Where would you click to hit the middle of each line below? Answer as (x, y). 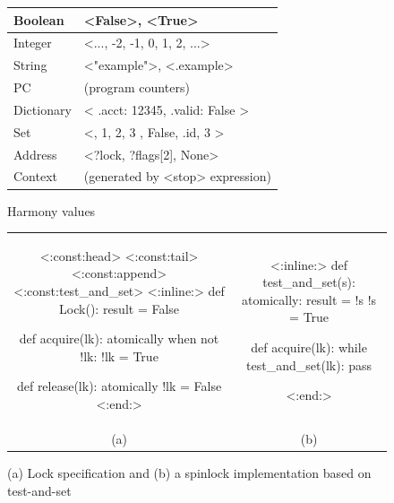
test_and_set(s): (309, 282)
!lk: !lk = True (119, 356)
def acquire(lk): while (309, 347)
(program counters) (137, 87)
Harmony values (51, 210)
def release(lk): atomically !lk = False (119, 386)
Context (35, 176)
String (30, 65)
